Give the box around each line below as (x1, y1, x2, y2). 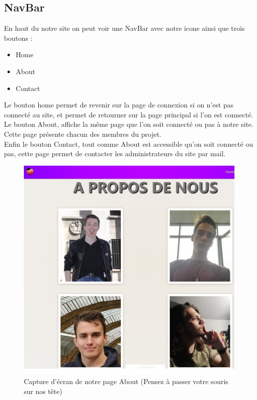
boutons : (4, 32, 33, 43)
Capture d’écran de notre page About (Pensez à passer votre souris (24, 376, 229, 387)
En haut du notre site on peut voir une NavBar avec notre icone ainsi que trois (4, 23, 245, 33)
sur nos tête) (24, 386, 63, 397)
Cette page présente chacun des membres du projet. (4, 128, 162, 139)
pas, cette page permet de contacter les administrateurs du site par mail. (4, 148, 226, 159)
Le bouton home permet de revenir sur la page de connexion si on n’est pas (4, 100, 234, 110)
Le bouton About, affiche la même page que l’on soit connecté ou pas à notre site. (4, 119, 254, 129)
